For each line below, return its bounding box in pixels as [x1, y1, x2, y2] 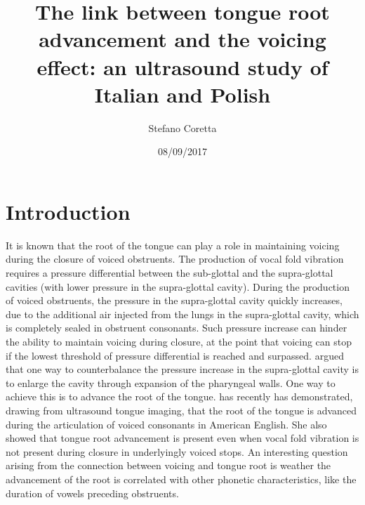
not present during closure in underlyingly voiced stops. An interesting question [6, 444, 348, 459]
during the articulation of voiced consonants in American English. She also [6, 417, 327, 431]
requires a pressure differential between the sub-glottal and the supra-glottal [6, 265, 333, 280]
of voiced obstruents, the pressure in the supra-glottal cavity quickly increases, [6, 293, 343, 308]
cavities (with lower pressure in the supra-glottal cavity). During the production [6, 279, 350, 294]
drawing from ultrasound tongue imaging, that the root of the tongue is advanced [6, 402, 357, 417]
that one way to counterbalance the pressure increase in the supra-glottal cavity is [6, 362, 359, 376]
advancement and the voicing [39, 25, 326, 53]
